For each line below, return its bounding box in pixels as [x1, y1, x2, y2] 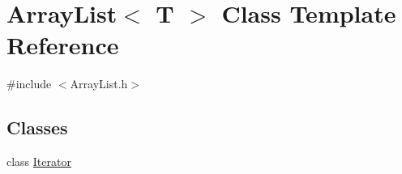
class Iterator [6, 153, 71, 170]
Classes [6, 115, 68, 140]
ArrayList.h [70, 75, 128, 92]
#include [6, 75, 52, 92]
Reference [6, 28, 119, 62]
